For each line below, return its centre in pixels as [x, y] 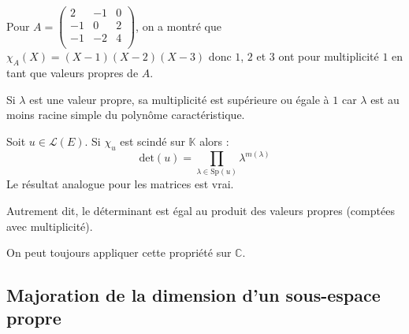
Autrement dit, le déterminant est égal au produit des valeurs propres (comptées [201, 210]
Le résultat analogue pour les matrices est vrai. [120, 184]
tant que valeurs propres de [73, 72]
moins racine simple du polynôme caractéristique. [126, 115]
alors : [214, 141]
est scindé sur [152, 141]
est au [385, 99]
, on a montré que [178, 26]
